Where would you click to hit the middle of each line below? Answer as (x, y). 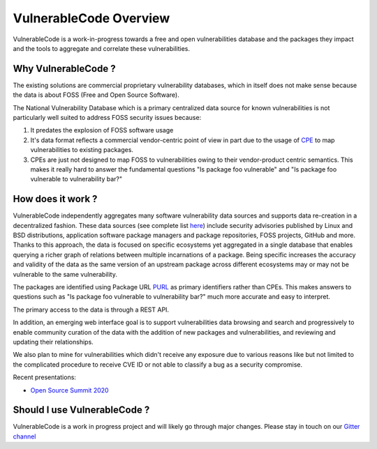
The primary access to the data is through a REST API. (91, 310)
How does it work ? (55, 199)
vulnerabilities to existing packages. (82, 150)
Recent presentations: (45, 377)
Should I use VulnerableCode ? (81, 410)
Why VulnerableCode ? (64, 69)
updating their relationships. (53, 342)
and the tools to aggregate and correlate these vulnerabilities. (101, 48)
